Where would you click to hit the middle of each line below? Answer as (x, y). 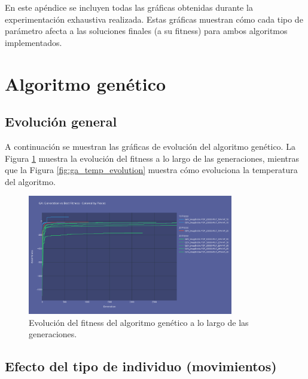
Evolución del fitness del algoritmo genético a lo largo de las (139, 322)
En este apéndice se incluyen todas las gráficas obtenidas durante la (129, 7)
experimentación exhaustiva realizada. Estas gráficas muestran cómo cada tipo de (154, 19)
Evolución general (61, 121)
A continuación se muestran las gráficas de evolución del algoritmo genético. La (150, 146)
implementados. (33, 42)
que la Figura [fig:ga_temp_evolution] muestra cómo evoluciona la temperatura (151, 170)
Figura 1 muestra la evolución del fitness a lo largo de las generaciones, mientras (152, 158)
